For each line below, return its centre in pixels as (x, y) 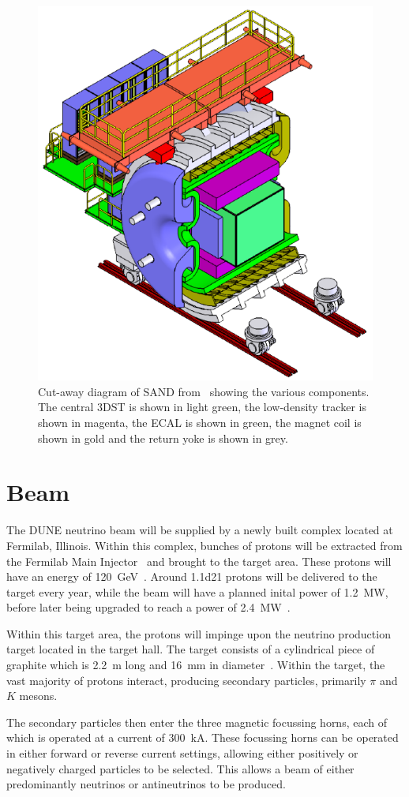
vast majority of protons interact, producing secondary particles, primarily (186, 680)
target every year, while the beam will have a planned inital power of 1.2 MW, (197, 591)
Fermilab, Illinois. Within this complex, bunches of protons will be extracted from (204, 545)
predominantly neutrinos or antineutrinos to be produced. (146, 784)
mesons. (38, 696)
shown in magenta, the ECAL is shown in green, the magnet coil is (200, 423)
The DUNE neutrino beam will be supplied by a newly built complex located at (200, 530)
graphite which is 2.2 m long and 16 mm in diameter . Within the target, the (196, 665)
